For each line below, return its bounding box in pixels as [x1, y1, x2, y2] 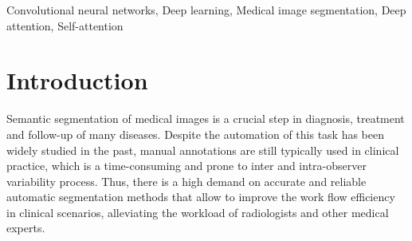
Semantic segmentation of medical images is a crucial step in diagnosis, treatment [6, 110, 405, 127]
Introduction [6, 64, 148, 97]
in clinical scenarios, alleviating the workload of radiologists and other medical [6, 203, 389, 220]
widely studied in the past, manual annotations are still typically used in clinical [6, 141, 399, 158]
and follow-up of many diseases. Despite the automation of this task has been [6, 125, 384, 142]
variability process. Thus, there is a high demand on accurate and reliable [6, 172, 367, 189]
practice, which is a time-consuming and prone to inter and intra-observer [6, 157, 367, 174]
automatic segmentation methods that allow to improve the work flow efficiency [6, 188, 395, 205]
